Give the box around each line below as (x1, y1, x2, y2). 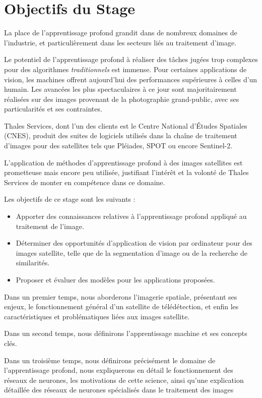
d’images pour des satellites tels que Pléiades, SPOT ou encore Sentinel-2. (4, 140, 233, 151)
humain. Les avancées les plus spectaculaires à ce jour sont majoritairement (4, 84, 237, 94)
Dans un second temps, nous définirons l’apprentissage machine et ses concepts (4, 328, 247, 338)
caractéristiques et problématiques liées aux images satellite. (4, 311, 190, 321)
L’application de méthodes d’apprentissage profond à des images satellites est (4, 157, 243, 167)
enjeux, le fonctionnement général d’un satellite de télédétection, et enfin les (4, 301, 239, 312)
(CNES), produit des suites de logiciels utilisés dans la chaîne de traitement (4, 130, 237, 141)
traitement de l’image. (16, 220, 84, 231)
